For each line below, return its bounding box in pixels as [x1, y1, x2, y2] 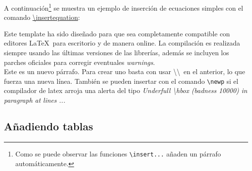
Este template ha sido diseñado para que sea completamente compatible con [4, 28, 230, 38]
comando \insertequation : [4, 12, 80, 22]
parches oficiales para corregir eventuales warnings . [4, 57, 155, 67]
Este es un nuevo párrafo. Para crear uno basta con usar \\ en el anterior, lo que [4, 66, 245, 77]
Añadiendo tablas [4, 119, 94, 134]
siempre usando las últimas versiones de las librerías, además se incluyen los [4, 47, 229, 58]
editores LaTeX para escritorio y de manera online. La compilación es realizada [4, 38, 240, 48]
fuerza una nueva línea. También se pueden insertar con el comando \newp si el [4, 76, 238, 86]
